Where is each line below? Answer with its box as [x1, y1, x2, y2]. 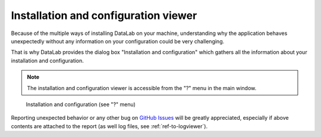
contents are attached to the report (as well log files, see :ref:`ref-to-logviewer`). [11, 122, 208, 130]
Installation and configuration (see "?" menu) [26, 101, 136, 108]
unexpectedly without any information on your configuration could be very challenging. [11, 37, 225, 44]
